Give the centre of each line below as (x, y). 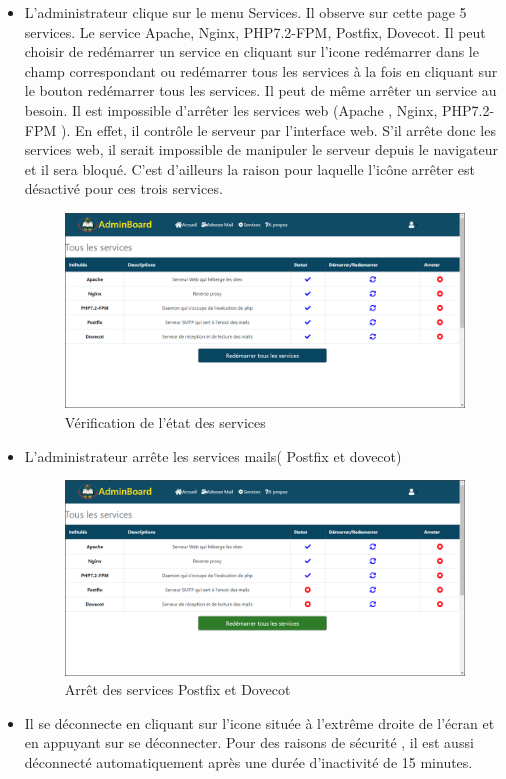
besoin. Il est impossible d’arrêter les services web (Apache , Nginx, (231, 109)
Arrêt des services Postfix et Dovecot (177, 689)
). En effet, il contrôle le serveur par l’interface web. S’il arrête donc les (278, 129)
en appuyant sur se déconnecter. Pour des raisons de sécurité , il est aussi (249, 742)
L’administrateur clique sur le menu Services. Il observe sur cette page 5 (245, 12)
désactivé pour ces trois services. (123, 188)
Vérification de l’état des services (165, 421)
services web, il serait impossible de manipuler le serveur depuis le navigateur (261, 149)
